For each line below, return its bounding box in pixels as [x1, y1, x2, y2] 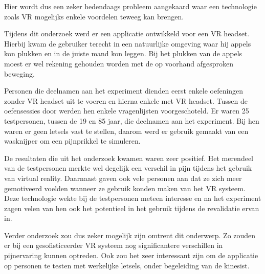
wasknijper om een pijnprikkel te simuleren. [4, 135, 141, 146]
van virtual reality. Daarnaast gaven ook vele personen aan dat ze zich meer [4, 172, 242, 183]
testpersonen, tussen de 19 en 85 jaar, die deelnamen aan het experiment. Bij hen [4, 115, 259, 126]
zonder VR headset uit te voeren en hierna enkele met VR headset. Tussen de [4, 95, 248, 106]
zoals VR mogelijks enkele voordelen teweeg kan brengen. [4, 11, 184, 21]
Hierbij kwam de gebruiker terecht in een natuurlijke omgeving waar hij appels [4, 38, 251, 49]
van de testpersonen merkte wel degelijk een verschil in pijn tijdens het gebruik [4, 163, 252, 173]
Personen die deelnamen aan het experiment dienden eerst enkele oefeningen [4, 85, 244, 96]
